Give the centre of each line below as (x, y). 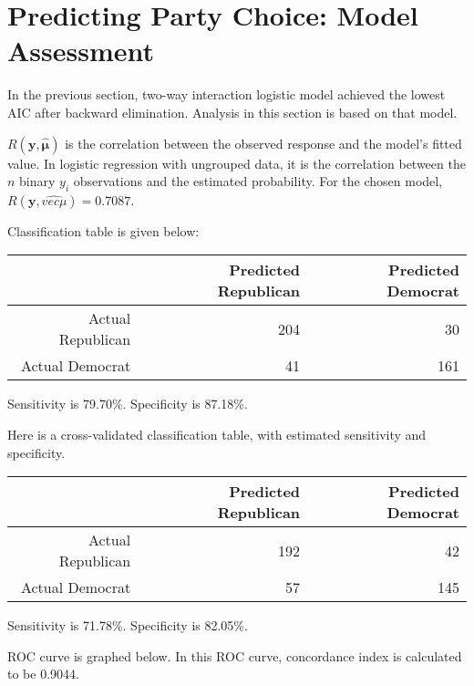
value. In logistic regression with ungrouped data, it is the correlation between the (237, 163)
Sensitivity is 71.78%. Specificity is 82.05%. (128, 625)
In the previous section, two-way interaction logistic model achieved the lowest (227, 94)
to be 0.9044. (43, 674)
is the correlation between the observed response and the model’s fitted (263, 143)
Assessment (81, 51)
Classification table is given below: (103, 230)
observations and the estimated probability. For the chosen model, (258, 181)
